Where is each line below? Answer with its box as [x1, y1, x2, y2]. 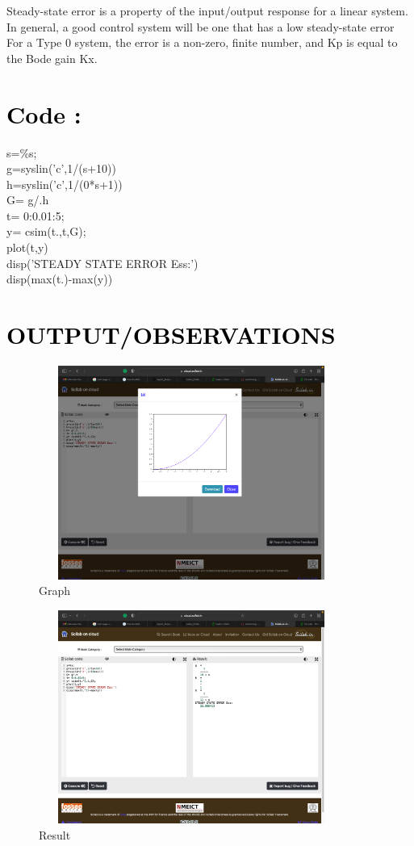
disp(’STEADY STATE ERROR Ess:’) [6, 254, 199, 271]
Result [39, 826, 71, 843]
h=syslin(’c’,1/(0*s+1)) [6, 175, 123, 192]
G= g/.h [6, 191, 49, 208]
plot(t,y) [6, 239, 48, 256]
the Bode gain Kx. [6, 49, 98, 66]
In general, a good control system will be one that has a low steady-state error [6, 18, 395, 35]
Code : [6, 97, 82, 130]
